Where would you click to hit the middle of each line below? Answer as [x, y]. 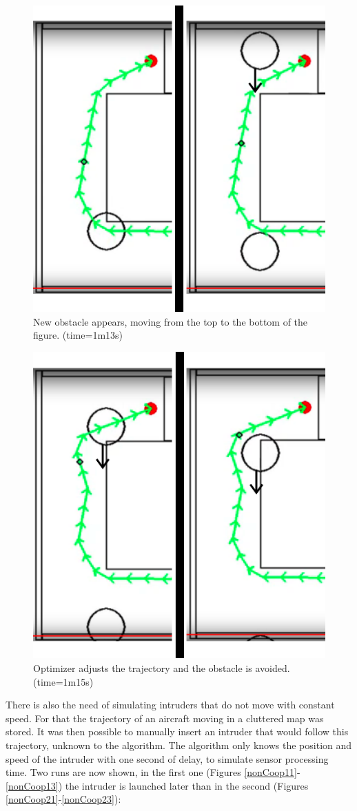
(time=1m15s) [63, 681]
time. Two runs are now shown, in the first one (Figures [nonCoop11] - [153, 772]
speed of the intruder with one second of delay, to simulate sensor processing [167, 758]
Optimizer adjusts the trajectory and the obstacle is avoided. [162, 667]
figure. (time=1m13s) [78, 335]
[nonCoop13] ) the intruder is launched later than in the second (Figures [157, 785]
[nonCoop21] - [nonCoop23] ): [63, 799]
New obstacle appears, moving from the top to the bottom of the [171, 321]
